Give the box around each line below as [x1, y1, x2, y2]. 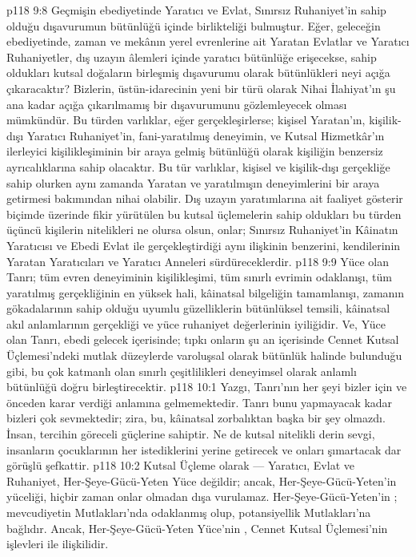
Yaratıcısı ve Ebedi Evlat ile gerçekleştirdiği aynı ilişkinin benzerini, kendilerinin [6, 236, 401, 253]
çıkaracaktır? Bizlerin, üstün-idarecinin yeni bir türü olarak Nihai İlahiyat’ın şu [6, 79, 396, 96]
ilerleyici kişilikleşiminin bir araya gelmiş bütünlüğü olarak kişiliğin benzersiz [6, 143, 383, 159]
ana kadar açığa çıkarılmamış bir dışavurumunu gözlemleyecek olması [6, 95, 347, 112]
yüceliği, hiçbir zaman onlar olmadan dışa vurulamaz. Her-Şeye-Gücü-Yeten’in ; [6, 488, 398, 505]
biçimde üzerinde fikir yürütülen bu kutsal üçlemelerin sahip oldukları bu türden [6, 205, 402, 222]
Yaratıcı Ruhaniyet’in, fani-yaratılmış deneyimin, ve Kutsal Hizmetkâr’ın [26, 127, 385, 143]
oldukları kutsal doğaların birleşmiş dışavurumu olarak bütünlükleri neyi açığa [6, 64, 390, 81]
